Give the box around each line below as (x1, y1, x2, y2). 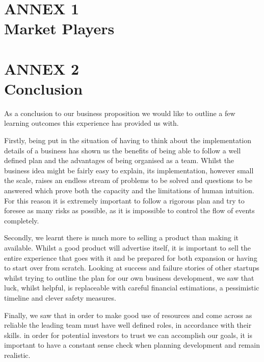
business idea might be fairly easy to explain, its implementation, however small (4, 165, 254, 175)
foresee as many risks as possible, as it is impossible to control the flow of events (4, 205, 255, 216)
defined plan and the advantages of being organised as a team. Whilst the (4, 155, 234, 166)
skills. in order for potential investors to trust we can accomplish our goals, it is (4, 329, 252, 340)
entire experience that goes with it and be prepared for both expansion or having (4, 252, 257, 263)
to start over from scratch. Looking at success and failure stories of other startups (4, 262, 259, 273)
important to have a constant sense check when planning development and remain (4, 340, 260, 350)
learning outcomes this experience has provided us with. (4, 118, 179, 128)
